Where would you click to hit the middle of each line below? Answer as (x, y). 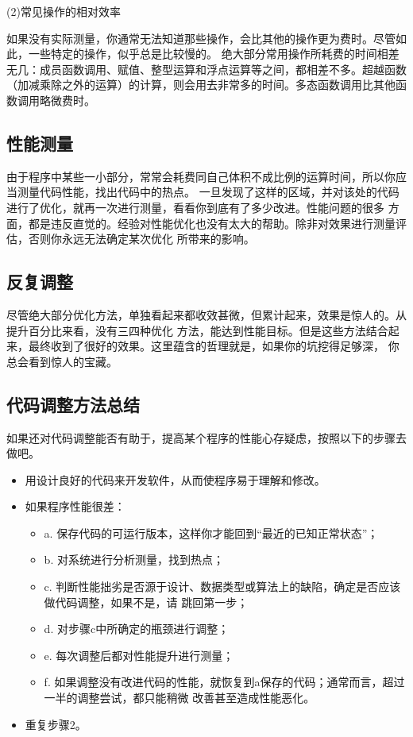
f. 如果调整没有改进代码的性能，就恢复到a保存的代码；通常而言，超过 (224, 682)
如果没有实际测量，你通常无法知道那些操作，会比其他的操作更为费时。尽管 (201, 38)
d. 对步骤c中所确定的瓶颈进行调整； (137, 629)
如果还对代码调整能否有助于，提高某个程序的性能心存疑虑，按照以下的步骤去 (206, 437)
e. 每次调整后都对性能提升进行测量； (139, 655)
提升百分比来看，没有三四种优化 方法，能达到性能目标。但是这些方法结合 (197, 330)
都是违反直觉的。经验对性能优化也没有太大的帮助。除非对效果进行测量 (212, 223)
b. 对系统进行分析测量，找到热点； (134, 560)
